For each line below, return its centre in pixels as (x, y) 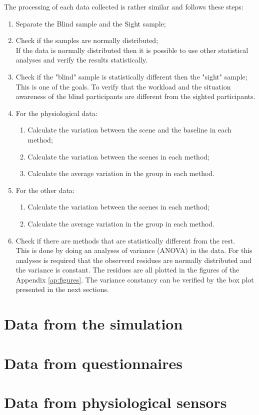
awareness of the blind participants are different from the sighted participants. (135, 96)
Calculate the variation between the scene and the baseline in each (129, 130)
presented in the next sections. (62, 289)
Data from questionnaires (93, 363)
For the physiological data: (56, 113)
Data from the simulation (93, 324)
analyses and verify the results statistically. (81, 60)
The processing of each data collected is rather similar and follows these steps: (124, 6)
